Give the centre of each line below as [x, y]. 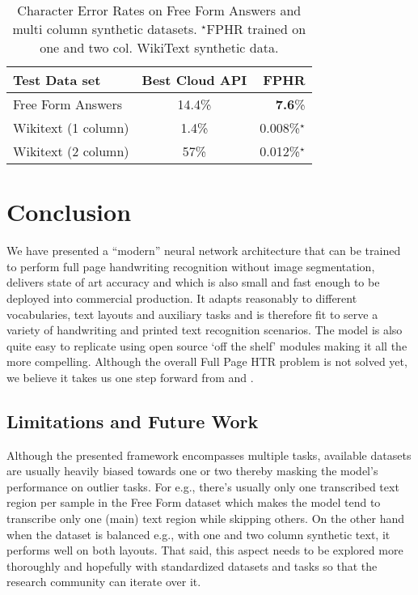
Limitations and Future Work [133, 421]
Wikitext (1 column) [71, 127]
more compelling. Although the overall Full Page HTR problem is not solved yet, [207, 361]
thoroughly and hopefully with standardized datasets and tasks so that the [192, 565]
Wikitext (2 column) [71, 151]
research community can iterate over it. [104, 582]
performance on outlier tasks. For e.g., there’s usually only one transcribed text [203, 486]
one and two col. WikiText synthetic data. [159, 47]
